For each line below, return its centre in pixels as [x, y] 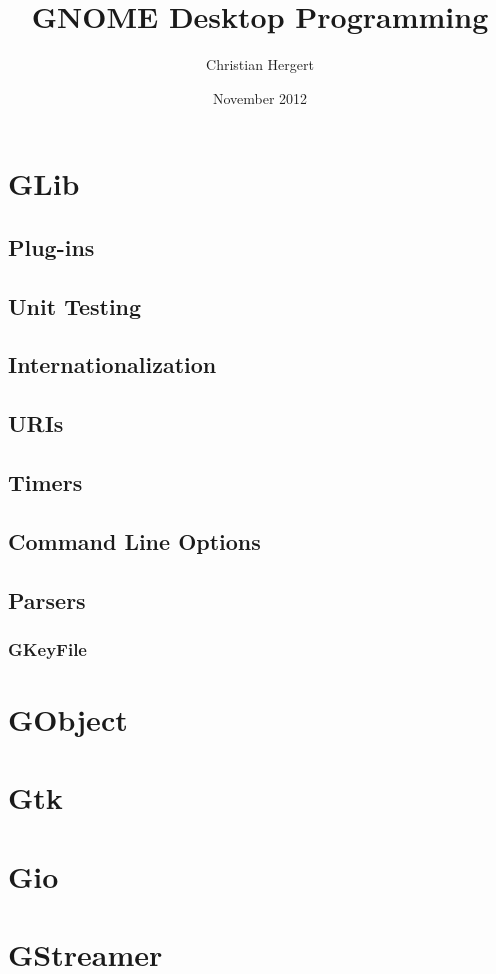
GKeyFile [47, 648]
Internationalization [112, 364]
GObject [68, 719]
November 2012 [260, 97]
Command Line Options [134, 540]
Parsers [47, 599]
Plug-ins [51, 246]
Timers [45, 482]
